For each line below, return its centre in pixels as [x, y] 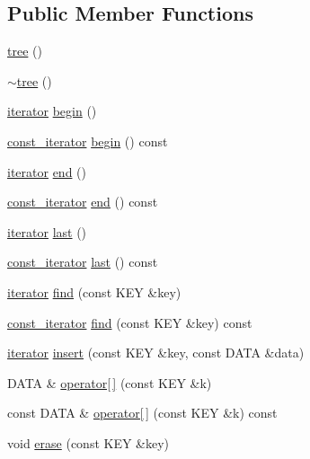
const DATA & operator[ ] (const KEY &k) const [142, 413]
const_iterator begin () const [88, 141]
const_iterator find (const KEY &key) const [130, 322]
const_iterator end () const [83, 202]
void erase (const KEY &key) [89, 442]
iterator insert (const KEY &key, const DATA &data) [156, 353]
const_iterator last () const [83, 262]
